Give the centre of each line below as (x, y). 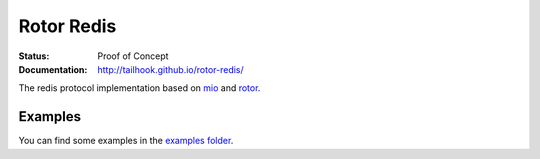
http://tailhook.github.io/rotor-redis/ (170, 69)
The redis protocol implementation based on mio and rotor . (139, 88)
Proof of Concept (133, 56)
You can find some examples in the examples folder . (126, 141)
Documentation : (53, 69)
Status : (34, 56)
